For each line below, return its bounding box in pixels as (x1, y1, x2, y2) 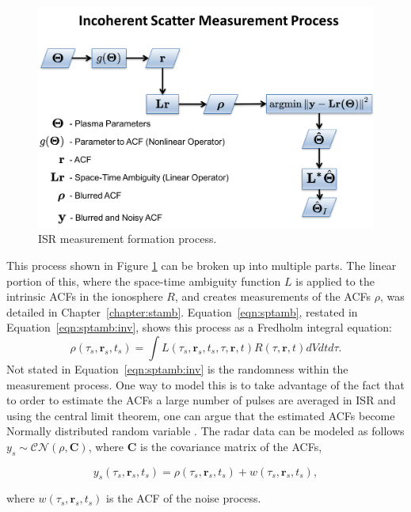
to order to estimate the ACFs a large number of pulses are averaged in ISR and (6, 392, 396, 408)
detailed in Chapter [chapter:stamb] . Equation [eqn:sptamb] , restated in (6, 303, 358, 320)
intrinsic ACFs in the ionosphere (6, 288, 163, 305)
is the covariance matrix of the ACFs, (140, 438, 322, 454)
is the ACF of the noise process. (106, 490, 261, 506)
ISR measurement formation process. (38, 230, 217, 247)
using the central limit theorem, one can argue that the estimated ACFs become (6, 407, 395, 423)
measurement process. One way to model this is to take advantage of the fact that (6, 376, 405, 393)
